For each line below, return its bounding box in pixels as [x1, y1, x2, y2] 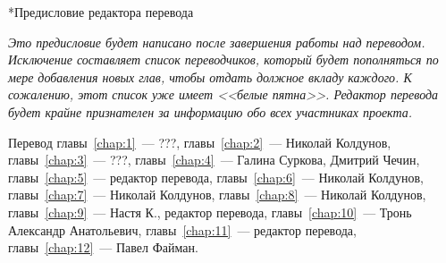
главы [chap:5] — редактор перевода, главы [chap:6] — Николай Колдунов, [8, 167, 424, 186]
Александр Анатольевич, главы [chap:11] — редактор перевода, [8, 220, 357, 239]
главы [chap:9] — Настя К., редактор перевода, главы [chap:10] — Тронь [8, 202, 412, 221]
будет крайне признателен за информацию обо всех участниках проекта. [8, 102, 413, 121]
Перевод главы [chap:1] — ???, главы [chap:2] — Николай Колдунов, [8, 132, 391, 151]
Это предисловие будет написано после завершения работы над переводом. [8, 32, 425, 51]
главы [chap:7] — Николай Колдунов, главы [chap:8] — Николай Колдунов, [8, 185, 426, 204]
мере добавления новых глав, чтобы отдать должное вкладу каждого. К [8, 67, 412, 86]
